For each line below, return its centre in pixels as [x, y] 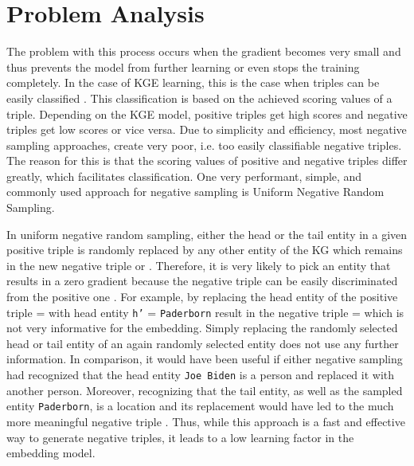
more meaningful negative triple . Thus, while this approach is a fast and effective [206, 421]
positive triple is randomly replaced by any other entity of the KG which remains [205, 250]
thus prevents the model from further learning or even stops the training [183, 67]
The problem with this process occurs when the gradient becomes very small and [204, 51]
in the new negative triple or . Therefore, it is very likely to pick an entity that [199, 265]
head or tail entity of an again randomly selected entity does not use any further [203, 343]
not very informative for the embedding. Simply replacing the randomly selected [202, 328]
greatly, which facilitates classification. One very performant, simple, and [184, 176]
